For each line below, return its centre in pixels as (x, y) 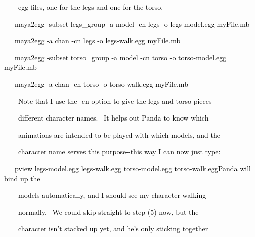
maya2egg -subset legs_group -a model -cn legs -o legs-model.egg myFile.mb (132, 23)
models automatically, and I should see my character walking (112, 195)
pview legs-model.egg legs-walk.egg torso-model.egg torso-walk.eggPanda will (133, 168)
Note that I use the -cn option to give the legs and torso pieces (115, 101)
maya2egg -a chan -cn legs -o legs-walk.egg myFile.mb (97, 40)
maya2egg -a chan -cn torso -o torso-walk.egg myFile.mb (101, 84)
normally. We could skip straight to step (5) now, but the (108, 212)
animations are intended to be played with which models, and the (119, 134)
